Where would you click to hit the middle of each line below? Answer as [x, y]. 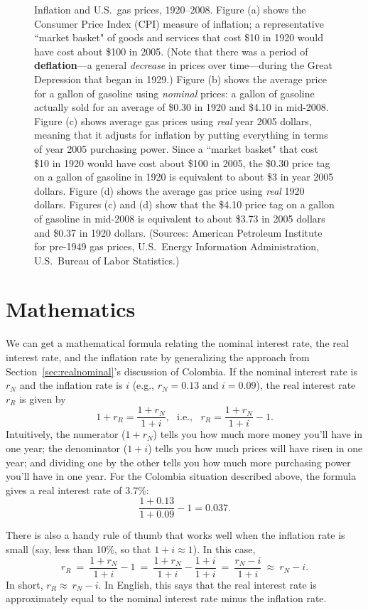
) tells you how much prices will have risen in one [255, 448]
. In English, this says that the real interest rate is [207, 584]
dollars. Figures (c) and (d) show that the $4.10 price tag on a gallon [184, 204]
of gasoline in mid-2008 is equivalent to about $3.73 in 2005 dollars [180, 218]
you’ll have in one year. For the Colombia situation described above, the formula [181, 476]
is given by [43, 398]
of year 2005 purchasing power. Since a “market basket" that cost [176, 148]
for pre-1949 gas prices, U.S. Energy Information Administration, [177, 246]
